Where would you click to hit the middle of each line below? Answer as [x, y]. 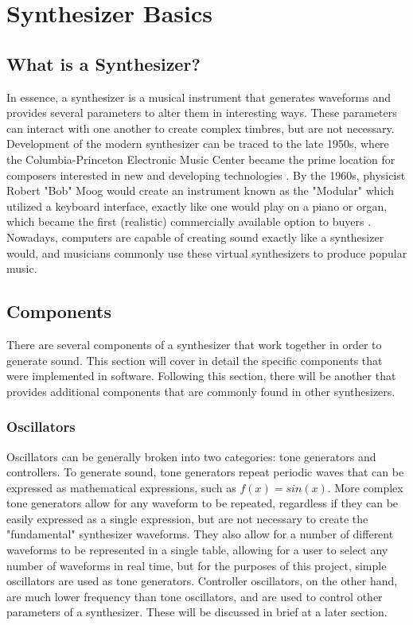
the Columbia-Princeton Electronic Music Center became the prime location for [201, 159]
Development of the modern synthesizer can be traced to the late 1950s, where [198, 144]
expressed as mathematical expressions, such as [121, 487]
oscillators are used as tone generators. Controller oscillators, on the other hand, [202, 581]
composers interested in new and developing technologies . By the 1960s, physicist [206, 175]
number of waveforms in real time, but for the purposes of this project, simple [197, 565]
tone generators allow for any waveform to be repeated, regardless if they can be [203, 503]
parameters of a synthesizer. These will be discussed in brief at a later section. [197, 612]
